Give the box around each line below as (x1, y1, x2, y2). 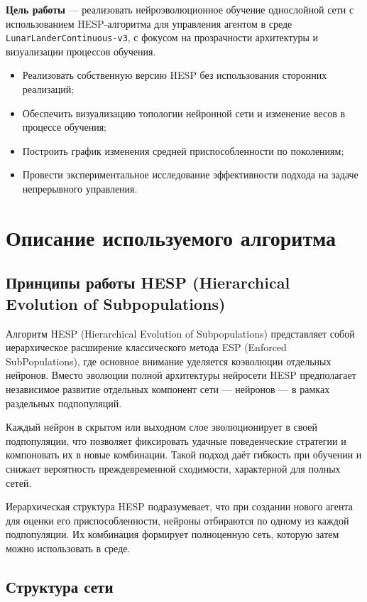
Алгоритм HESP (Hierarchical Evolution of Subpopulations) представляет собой (6, 326, 355, 340)
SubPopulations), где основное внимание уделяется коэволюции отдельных (6, 353, 332, 368)
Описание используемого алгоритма (6, 222, 336, 252)
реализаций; (22, 82, 75, 97)
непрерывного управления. (22, 181, 138, 195)
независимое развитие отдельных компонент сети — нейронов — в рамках (6, 381, 330, 396)
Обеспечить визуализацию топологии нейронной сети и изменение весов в (22, 105, 346, 120)
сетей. (6, 475, 32, 490)
